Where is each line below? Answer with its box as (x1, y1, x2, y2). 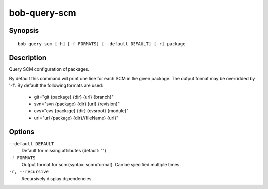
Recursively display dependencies (21, 175, 92, 181)
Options (9, 127, 35, 136)
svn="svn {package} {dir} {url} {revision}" (34, 101, 120, 107)
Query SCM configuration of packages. (9, 66, 89, 72)
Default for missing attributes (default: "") (21, 148, 107, 154)
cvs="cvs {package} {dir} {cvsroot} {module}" (34, 108, 129, 114)
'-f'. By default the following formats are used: (9, 82, 104, 89)
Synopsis (9, 26, 39, 35)
